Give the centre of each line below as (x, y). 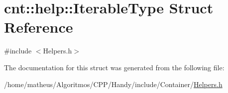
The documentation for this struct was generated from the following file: (114, 67)
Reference (39, 27)
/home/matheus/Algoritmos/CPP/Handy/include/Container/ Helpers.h (113, 84)
